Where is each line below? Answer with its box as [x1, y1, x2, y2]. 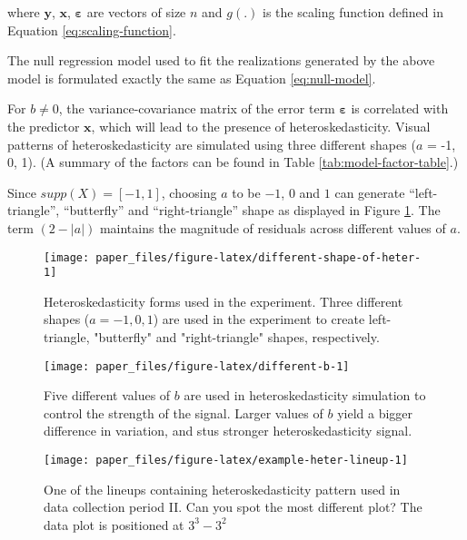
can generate [334, 182, 405, 201]
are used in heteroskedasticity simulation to [184, 386, 426, 405]
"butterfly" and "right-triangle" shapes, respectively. [94, 328, 380, 347]
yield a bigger [337, 403, 413, 422]
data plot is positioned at [44, 515, 184, 534]
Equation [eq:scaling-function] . [7, 20, 176, 39]
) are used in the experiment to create [153, 309, 365, 329]
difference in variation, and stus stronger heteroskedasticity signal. [44, 421, 412, 440]
